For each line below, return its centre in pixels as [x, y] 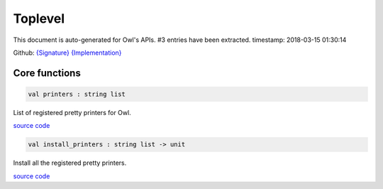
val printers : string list [77, 94]
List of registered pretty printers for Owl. [72, 112]
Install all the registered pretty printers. [70, 163]
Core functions [47, 73]
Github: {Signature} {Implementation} [67, 53]
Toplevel [39, 18]
